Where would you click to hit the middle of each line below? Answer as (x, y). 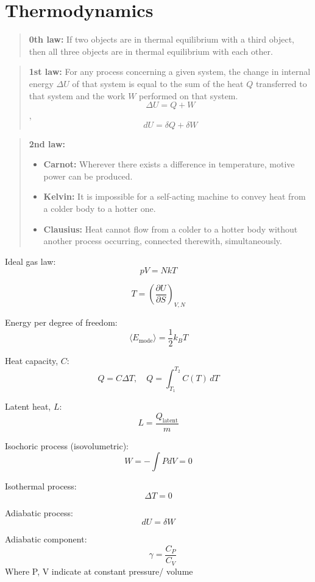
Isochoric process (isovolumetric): (67, 445)
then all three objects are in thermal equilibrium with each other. (151, 51)
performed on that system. (189, 95)
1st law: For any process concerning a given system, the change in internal (170, 72)
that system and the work (77, 95)
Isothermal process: (41, 486)
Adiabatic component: (46, 539)
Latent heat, (28, 406)
